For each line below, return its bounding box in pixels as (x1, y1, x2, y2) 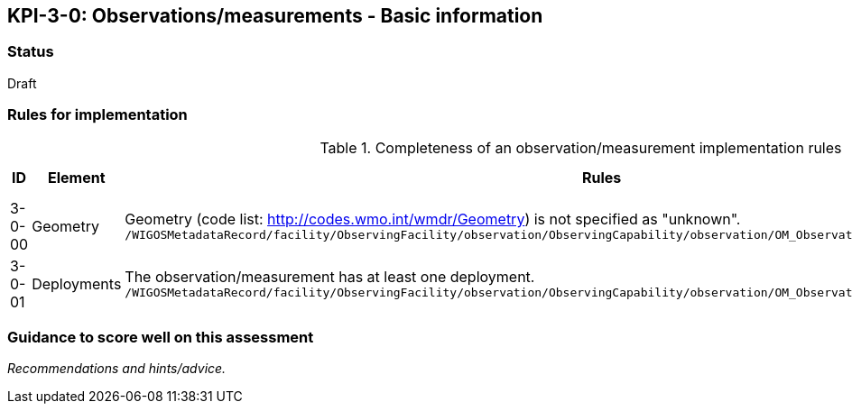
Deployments (32, 274, 122, 293)
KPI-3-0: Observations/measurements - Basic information (7, 5, 543, 27)
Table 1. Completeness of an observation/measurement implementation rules (319, 138, 842, 157)
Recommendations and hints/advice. (7, 361, 227, 377)
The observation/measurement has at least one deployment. (125, 268, 535, 287)
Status (7, 42, 54, 61)
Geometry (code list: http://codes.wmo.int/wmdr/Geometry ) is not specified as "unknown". (125, 210, 741, 229)
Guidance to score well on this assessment (7, 327, 314, 346)
